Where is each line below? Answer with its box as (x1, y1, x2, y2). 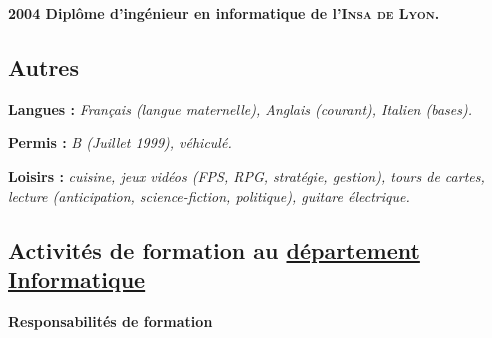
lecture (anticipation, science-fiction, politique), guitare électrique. (8, 185, 410, 206)
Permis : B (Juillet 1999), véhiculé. (8, 132, 232, 153)
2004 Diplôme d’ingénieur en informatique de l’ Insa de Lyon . (8, 3, 440, 23)
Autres (8, 51, 79, 82)
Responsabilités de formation (8, 310, 213, 331)
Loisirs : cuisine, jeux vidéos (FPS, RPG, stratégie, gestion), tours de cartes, (8, 165, 485, 186)
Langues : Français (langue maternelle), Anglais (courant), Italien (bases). (8, 98, 472, 119)
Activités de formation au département (8, 234, 420, 265)
